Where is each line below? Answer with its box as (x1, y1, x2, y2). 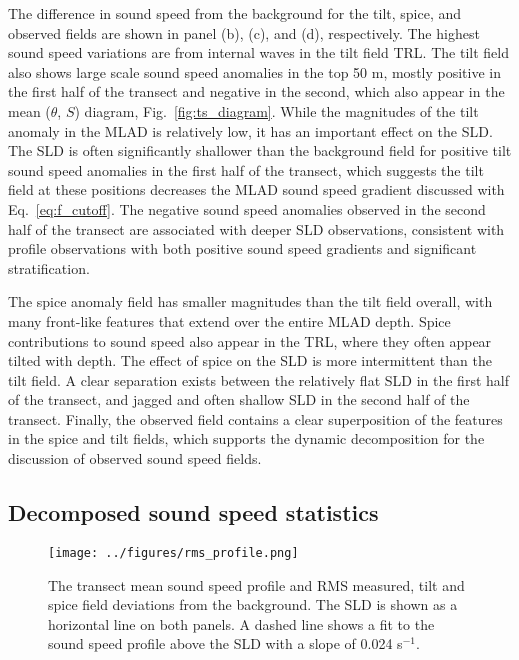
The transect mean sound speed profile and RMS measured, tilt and (48, 574, 465, 595)
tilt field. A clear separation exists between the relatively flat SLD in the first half (8, 369, 509, 390)
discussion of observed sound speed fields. (8, 448, 262, 469)
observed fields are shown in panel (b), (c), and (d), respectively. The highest (8, 22, 480, 43)
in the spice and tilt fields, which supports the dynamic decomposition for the (8, 428, 485, 449)
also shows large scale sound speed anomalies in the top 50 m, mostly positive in (8, 61, 502, 82)
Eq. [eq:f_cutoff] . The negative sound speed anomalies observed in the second (8, 198, 486, 219)
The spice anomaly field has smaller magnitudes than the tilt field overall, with (8, 291, 493, 312)
